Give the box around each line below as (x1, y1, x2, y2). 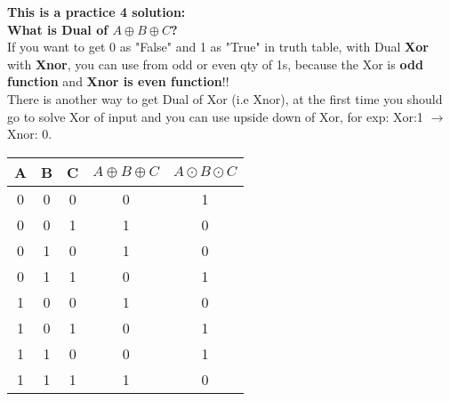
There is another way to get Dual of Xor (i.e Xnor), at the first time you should (7, 89, 443, 108)
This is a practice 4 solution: (7, 3, 186, 20)
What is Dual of (7, 20, 108, 38)
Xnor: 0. (7, 124, 52, 143)
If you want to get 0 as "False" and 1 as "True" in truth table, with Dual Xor (7, 37, 429, 56)
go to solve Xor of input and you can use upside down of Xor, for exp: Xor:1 (7, 107, 423, 125)
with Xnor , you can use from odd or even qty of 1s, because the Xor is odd (7, 54, 423, 73)
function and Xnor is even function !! (7, 72, 229, 91)
